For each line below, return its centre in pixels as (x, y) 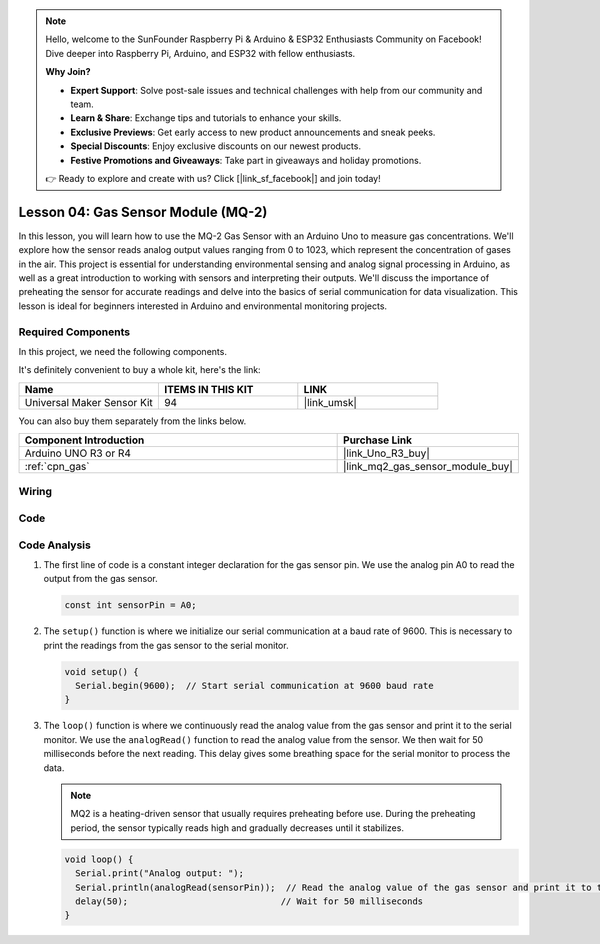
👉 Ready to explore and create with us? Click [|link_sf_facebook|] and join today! (213, 178)
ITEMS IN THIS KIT (208, 389)
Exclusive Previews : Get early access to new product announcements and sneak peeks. (253, 132)
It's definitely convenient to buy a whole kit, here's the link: (139, 370)
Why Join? (68, 72)
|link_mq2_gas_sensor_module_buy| (428, 467)
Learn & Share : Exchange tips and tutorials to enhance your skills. (206, 118)
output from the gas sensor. (101, 579)
